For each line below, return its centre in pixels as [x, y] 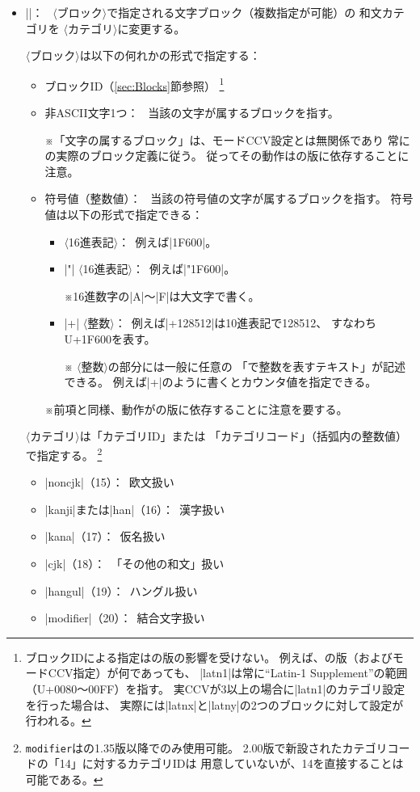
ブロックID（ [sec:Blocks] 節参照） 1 [134, 84]
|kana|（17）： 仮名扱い [105, 536]
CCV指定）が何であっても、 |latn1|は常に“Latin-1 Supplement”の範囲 [228, 673]
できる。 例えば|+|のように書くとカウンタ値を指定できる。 [220, 382]
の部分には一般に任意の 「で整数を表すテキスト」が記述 [257, 366]
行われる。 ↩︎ [58, 720]
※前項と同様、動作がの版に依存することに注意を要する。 [196, 409]
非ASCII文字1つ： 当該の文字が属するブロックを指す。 [192, 113]
